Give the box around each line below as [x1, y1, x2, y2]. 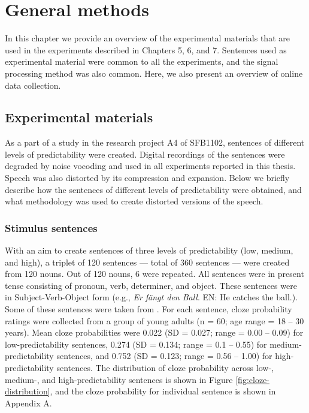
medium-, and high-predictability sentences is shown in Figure [5, 373, 233, 385]
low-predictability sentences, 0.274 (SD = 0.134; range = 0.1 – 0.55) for [5, 337, 267, 350]
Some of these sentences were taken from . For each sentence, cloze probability [5, 303, 292, 315]
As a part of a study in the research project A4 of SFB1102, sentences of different [5, 136, 305, 149]
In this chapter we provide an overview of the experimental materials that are [5, 32, 290, 44]
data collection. [5, 79, 61, 91]
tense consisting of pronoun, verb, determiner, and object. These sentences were [5, 279, 297, 291]
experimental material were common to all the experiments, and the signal [5, 55, 278, 68]
